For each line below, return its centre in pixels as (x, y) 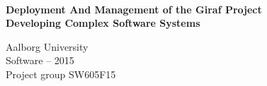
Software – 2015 (40, 60)
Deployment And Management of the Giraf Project (134, 9)
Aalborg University (47, 46)
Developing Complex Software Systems (103, 23)
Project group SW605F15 (61, 74)
